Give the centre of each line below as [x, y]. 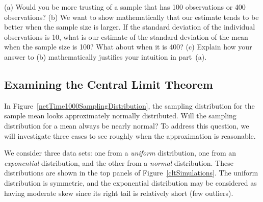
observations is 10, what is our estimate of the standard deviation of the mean [126, 36]
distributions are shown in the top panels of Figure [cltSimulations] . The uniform [131, 173]
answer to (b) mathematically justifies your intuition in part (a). [106, 56]
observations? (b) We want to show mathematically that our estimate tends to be [131, 17]
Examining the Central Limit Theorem [109, 84]
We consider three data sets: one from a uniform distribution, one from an [120, 153]
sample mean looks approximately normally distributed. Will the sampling [120, 116]
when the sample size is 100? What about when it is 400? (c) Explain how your [128, 47]
